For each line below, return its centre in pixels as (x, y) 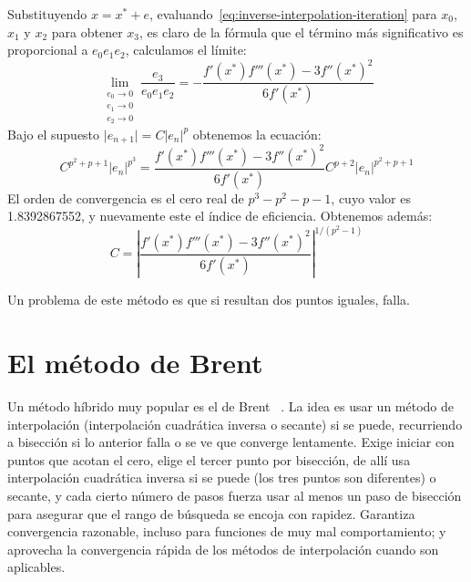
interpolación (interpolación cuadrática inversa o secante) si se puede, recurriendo (235, 424)
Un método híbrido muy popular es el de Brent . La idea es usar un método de (230, 406)
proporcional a (48, 50)
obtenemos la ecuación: (257, 134)
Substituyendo (47, 14)
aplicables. (36, 567)
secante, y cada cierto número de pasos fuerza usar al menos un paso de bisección (235, 495)
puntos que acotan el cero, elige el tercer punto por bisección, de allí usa (209, 459)
